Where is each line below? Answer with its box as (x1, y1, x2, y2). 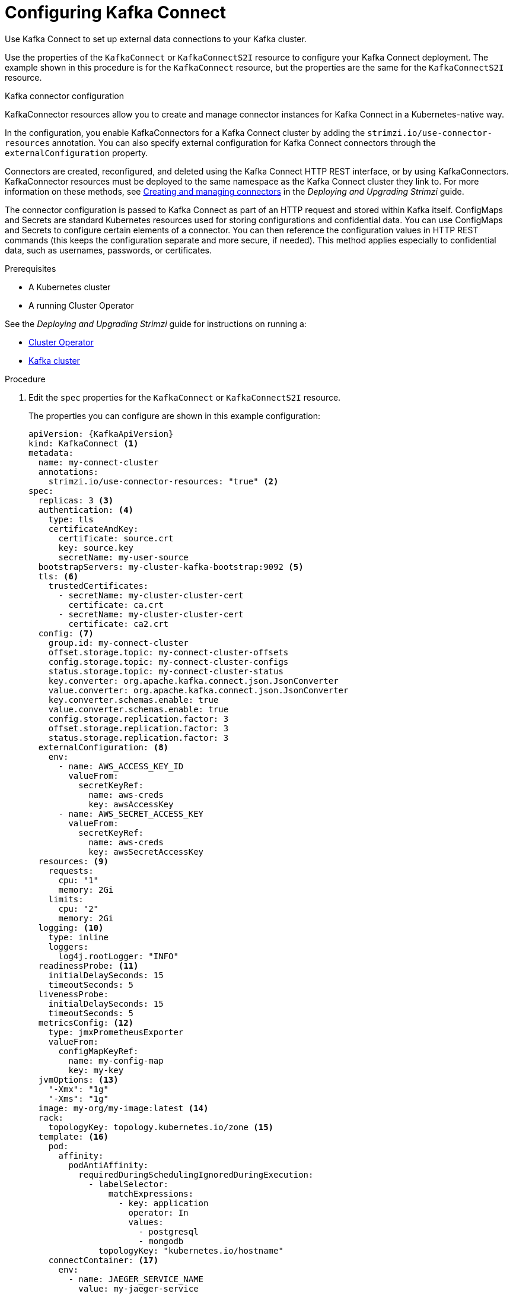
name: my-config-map (68, 1055, 164, 1065)
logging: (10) (38, 922, 104, 933)
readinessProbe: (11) (38, 960, 139, 970)
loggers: (48, 941, 89, 952)
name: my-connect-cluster (38, 457, 159, 467)
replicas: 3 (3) (38, 495, 114, 505)
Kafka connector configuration (5, 90, 124, 101)
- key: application (118, 1198, 209, 1208)
